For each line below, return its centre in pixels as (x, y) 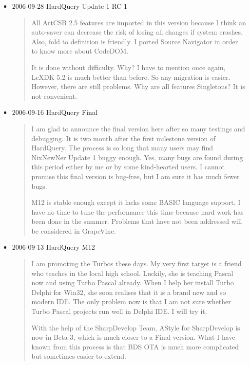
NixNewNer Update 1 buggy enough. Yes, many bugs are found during (137, 157)
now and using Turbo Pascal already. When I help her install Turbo (133, 283)
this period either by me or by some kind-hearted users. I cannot (128, 167)
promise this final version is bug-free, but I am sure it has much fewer (135, 176)
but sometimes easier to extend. (79, 356)
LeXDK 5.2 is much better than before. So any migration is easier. (131, 77)
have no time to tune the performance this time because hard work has (137, 211)
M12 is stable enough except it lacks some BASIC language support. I (136, 202)
